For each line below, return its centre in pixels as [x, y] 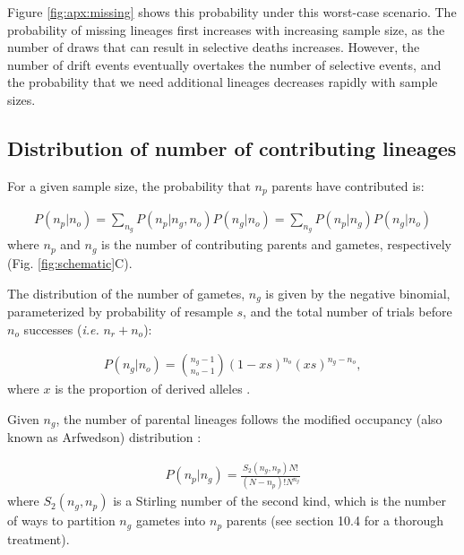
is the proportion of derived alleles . [153, 389]
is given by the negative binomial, [358, 293]
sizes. [21, 99]
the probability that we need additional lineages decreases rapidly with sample [223, 82]
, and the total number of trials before [348, 311]
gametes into [171, 520]
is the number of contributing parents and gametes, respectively [276, 244]
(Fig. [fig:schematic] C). [70, 262]
